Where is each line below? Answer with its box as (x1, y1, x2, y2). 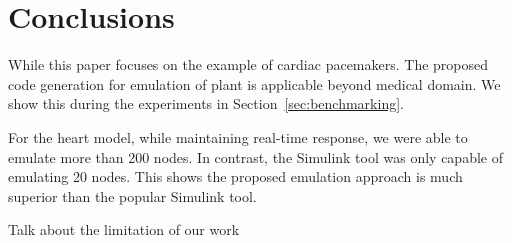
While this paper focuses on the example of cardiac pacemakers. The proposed (8, 54, 489, 75)
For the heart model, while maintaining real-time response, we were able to (8, 126, 468, 147)
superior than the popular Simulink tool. (8, 185, 257, 206)
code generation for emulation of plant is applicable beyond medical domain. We (8, 73, 501, 94)
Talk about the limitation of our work (8, 219, 240, 240)
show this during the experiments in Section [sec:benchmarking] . (8, 93, 404, 114)
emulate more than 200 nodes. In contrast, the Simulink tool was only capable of (8, 146, 503, 167)
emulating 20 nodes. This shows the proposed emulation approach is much (8, 166, 463, 187)
